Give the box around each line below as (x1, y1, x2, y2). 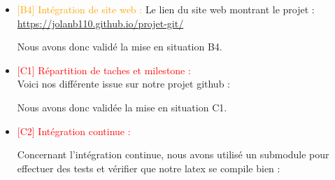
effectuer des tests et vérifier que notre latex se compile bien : (17, 160, 280, 175)
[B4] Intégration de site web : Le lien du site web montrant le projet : (17, 2, 315, 16)
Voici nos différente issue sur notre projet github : (17, 76, 230, 91)
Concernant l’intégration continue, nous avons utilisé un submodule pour (17, 147, 329, 162)
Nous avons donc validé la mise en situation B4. (17, 39, 222, 54)
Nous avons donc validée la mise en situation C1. (17, 99, 227, 114)
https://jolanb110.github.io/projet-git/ (17, 15, 184, 30)
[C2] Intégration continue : (17, 123, 131, 138)
